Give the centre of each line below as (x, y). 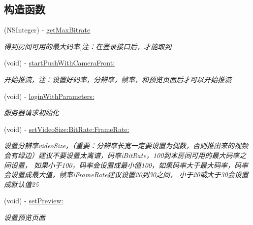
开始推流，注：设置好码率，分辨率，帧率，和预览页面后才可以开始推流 (118, 79)
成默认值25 (21, 184)
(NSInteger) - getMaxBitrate (47, 30)
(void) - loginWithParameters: (49, 96)
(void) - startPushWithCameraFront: (60, 63)
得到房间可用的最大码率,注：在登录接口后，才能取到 (88, 46)
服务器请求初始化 (32, 112)
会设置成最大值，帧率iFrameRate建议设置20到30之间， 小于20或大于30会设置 (126, 175)
